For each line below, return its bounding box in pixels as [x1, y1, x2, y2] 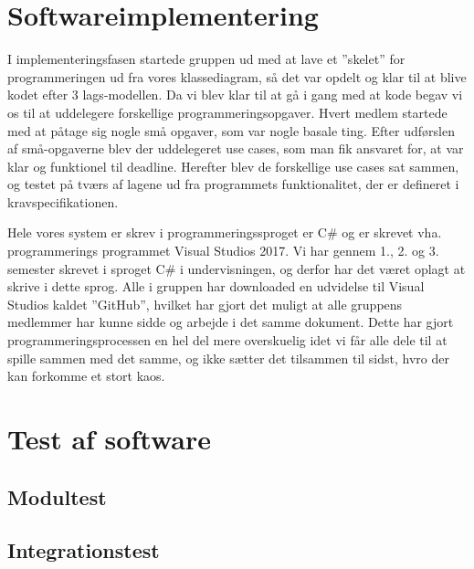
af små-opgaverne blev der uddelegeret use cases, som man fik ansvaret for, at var [7, 139, 464, 158]
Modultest [7, 482, 107, 511]
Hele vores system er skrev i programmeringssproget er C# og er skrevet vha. [7, 223, 442, 242]
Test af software [7, 420, 211, 457]
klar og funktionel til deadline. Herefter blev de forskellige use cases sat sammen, [7, 156, 459, 175]
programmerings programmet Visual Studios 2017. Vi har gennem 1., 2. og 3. [7, 241, 439, 260]
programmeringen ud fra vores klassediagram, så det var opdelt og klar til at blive [7, 67, 467, 86]
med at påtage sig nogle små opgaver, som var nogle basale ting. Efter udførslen [7, 121, 455, 140]
